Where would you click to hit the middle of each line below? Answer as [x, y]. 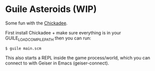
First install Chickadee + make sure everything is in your [63, 32]
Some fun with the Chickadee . [36, 23]
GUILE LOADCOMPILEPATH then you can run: [48, 38]
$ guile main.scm [23, 48]
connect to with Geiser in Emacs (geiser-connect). [57, 63]
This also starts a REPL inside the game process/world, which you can [78, 57]
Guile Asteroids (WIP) [51, 9]
